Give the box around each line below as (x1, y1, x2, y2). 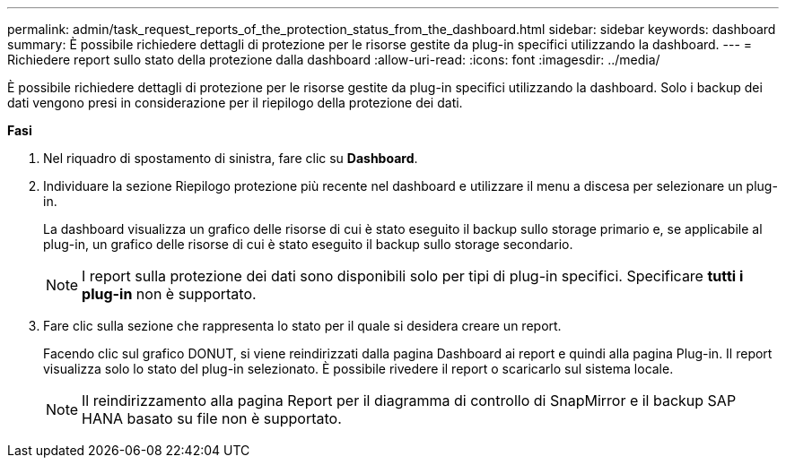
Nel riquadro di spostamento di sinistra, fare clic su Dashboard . (43, 151, 418, 166)
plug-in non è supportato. (82, 285, 257, 303)
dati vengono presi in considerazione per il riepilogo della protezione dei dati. (7, 95, 463, 110)
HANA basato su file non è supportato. (82, 409, 342, 427)
